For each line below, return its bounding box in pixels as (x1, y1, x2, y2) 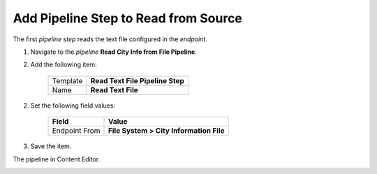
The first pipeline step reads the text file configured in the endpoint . (13, 35, 207, 43)
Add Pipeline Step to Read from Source (13, 10, 242, 26)
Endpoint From (52, 126, 101, 136)
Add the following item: (30, 60, 97, 69)
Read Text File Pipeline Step (90, 75, 185, 85)
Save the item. (30, 142, 72, 150)
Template (52, 75, 83, 85)
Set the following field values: (30, 101, 115, 110)
